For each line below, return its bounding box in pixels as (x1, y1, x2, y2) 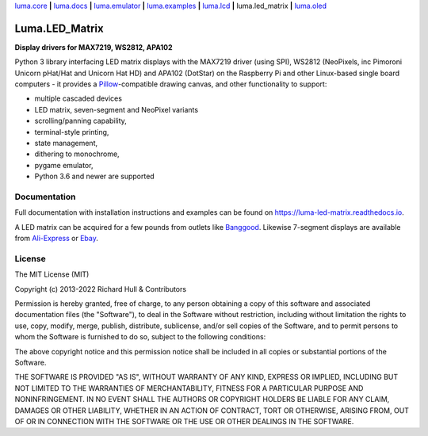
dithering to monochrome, (34, 149, 120, 159)
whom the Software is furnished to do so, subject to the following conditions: (14, 332, 266, 342)
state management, (34, 139, 98, 148)
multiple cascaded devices (34, 94, 123, 103)
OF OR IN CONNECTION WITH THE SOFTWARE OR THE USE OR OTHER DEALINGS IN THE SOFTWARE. (14, 416, 354, 426)
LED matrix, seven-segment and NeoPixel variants (34, 105, 198, 114)
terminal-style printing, (34, 127, 109, 136)
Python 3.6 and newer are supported (34, 171, 155, 182)
